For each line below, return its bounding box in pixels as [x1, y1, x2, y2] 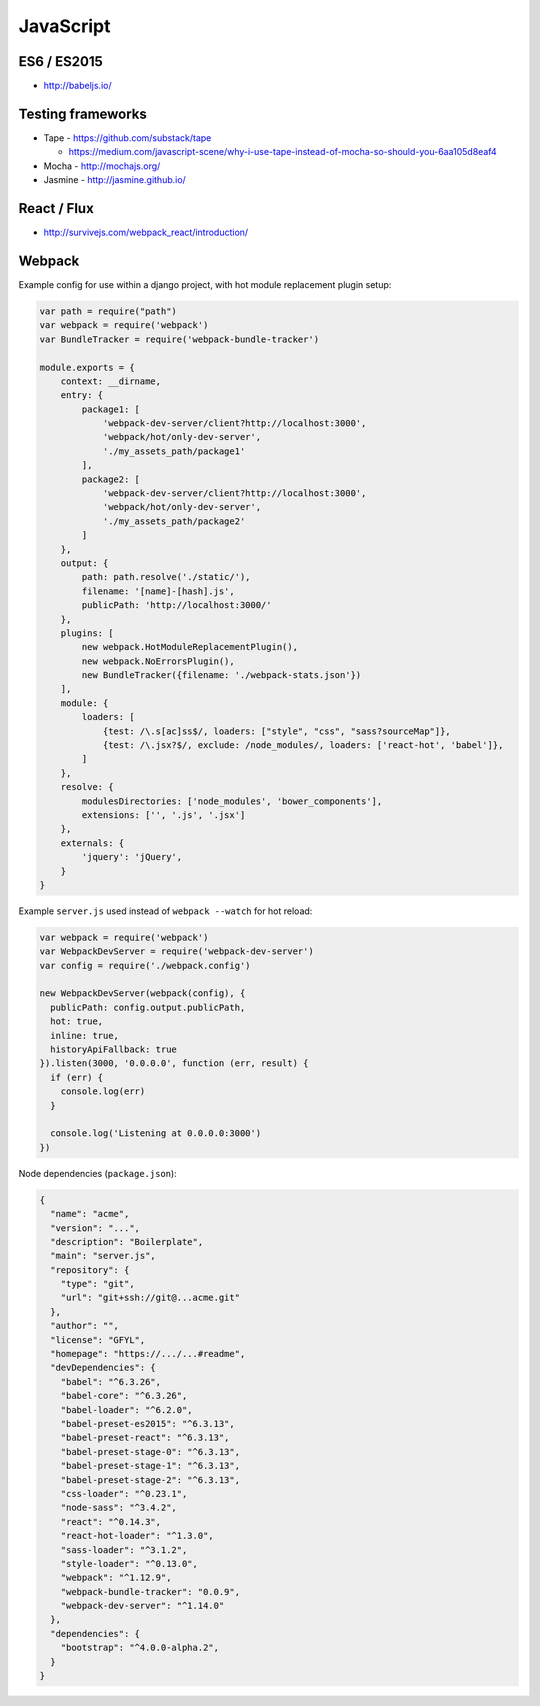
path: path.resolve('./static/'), [81, 571, 251, 583]
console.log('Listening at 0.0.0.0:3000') [50, 1128, 262, 1139]
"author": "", [50, 1320, 120, 1332]
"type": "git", [60, 1278, 135, 1290]
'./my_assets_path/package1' [102, 445, 246, 457]
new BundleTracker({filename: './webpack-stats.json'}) [81, 670, 362, 681]
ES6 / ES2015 [18, 53, 104, 70]
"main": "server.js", [50, 1250, 157, 1262]
